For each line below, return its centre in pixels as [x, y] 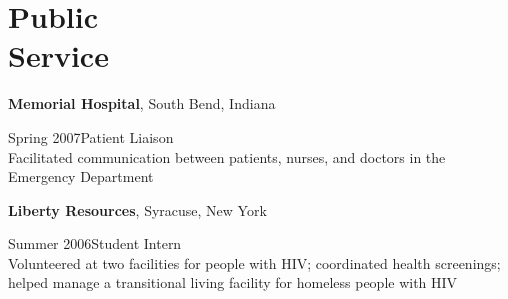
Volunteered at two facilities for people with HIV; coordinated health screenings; [254, 262]
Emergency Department [81, 176]
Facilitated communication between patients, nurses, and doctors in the [227, 156]
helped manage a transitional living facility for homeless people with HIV [233, 282]
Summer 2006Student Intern [95, 243]
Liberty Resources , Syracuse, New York [137, 209]
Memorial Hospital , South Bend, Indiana [142, 103]
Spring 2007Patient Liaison [91, 136]
